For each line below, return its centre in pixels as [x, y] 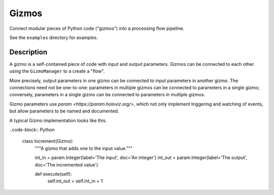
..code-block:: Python [32, 130]
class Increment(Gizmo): [48, 141]
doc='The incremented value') [66, 165]
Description [28, 52]
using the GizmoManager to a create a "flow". [57, 71]
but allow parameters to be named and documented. [64, 111]
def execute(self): [53, 174]
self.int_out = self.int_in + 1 [75, 181]
